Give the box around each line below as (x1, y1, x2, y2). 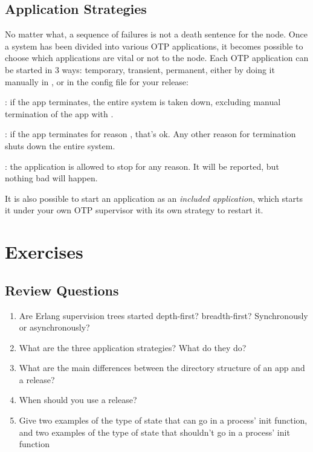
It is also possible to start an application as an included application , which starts (5, 192, 303, 204)
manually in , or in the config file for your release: (5, 75, 189, 88)
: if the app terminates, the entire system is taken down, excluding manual (5, 95, 281, 108)
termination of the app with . (5, 107, 114, 120)
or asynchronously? (19, 321, 90, 334)
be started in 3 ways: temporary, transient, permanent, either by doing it (5, 63, 275, 76)
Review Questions (5, 280, 119, 299)
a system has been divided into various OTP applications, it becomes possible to (5, 39, 303, 52)
